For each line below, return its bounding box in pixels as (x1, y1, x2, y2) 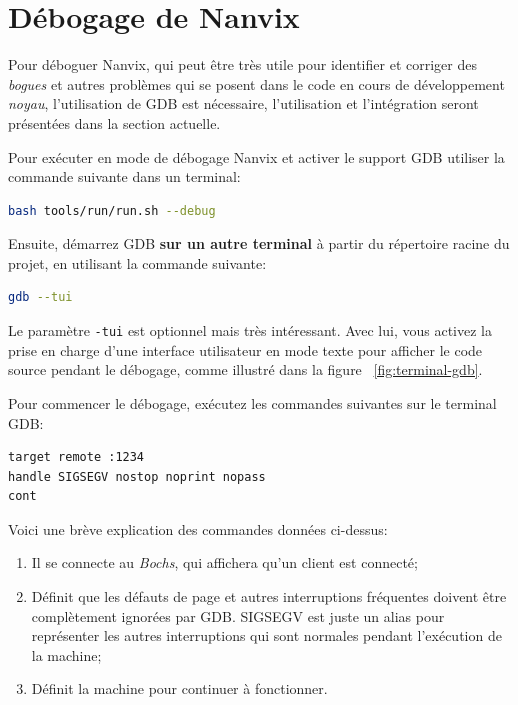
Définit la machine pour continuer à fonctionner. (31, 678, 328, 699)
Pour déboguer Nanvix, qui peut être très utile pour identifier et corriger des (8, 54, 477, 75)
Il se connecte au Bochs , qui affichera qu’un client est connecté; (31, 552, 418, 573)
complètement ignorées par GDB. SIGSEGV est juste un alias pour (31, 605, 445, 626)
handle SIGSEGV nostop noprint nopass (8, 469, 266, 484)
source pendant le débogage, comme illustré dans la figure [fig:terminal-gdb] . (8, 359, 483, 380)
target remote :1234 (8, 450, 145, 465)
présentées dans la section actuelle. (8, 112, 221, 133)
